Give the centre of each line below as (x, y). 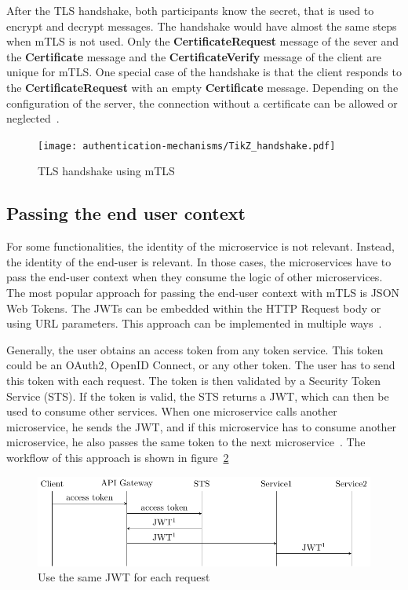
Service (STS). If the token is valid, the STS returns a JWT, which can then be (198, 396)
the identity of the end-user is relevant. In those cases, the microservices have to (199, 261)
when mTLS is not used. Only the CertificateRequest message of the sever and (203, 41)
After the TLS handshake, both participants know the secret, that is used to (190, 10)
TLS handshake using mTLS (106, 171)
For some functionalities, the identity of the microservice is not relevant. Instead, (200, 246)
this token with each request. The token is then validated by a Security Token (194, 380)
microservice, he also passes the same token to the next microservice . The (186, 442)
